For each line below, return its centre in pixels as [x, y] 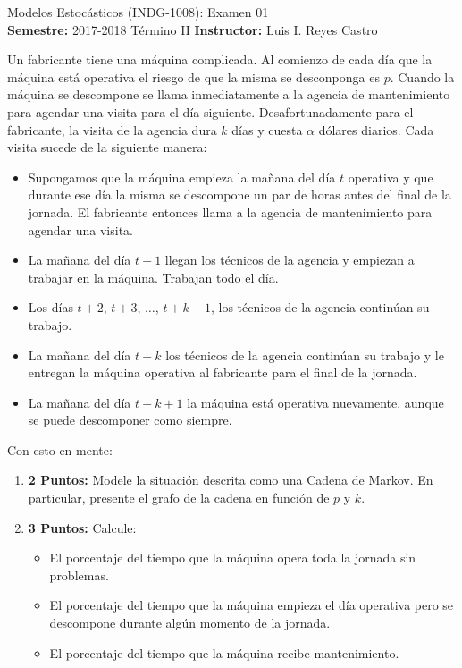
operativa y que [391, 177]
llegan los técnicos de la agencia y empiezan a [290, 260]
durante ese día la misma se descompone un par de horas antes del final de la [239, 194]
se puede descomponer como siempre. [130, 420]
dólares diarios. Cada [376, 129]
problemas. [79, 575]
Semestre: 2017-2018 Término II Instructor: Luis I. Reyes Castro [193, 29]
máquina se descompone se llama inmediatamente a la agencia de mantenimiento [229, 94]
